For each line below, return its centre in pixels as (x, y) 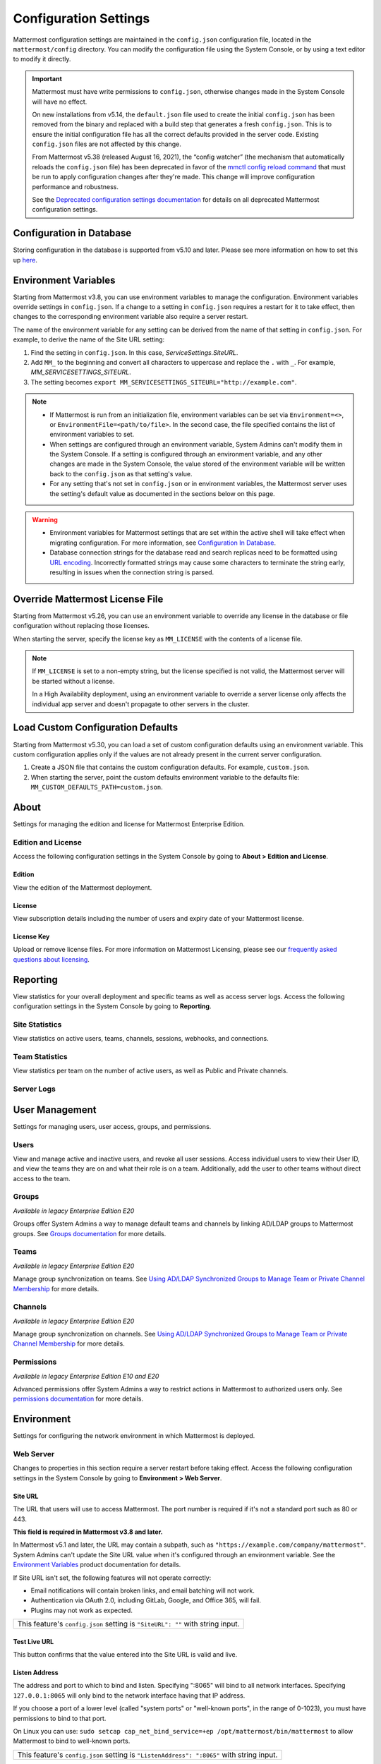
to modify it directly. (42, 59)
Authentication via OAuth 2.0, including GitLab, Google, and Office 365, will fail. (146, 1600)
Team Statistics (40, 1056)
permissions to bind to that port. (60, 1718)
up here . (25, 260)
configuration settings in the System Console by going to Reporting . (112, 1006)
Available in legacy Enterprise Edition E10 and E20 (86, 1376)
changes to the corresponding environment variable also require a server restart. (131, 317)
